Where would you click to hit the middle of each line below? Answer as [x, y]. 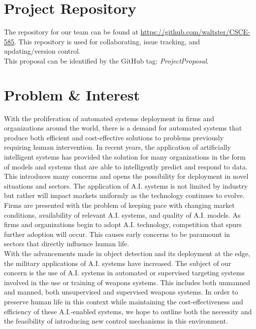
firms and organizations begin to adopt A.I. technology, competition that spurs [123, 224]
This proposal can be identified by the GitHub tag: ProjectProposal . [106, 60]
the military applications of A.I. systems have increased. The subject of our [118, 263]
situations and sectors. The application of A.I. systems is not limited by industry [126, 185]
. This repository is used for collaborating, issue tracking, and [107, 41]
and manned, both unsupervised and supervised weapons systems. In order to [121, 292]
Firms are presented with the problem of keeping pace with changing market [119, 205]
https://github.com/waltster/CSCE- [195, 32]
